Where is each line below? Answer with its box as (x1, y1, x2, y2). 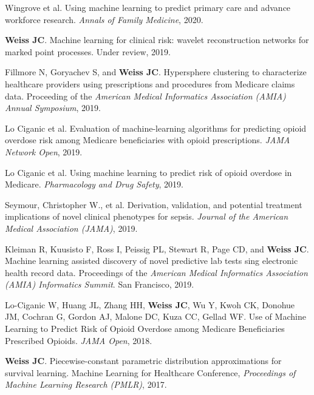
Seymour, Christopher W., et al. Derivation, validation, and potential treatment (5, 198, 302, 211)
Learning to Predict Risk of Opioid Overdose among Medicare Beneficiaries (5, 322, 285, 335)
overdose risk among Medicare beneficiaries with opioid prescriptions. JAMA (5, 133, 290, 146)
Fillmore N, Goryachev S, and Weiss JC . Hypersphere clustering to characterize (5, 66, 307, 78)
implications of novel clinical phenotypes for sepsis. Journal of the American (5, 210, 288, 223)
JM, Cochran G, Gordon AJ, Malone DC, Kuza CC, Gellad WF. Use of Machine (5, 310, 306, 323)
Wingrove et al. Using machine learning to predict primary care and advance (5, 1, 291, 13)
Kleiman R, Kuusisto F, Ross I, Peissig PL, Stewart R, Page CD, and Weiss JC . (5, 242, 309, 255)
